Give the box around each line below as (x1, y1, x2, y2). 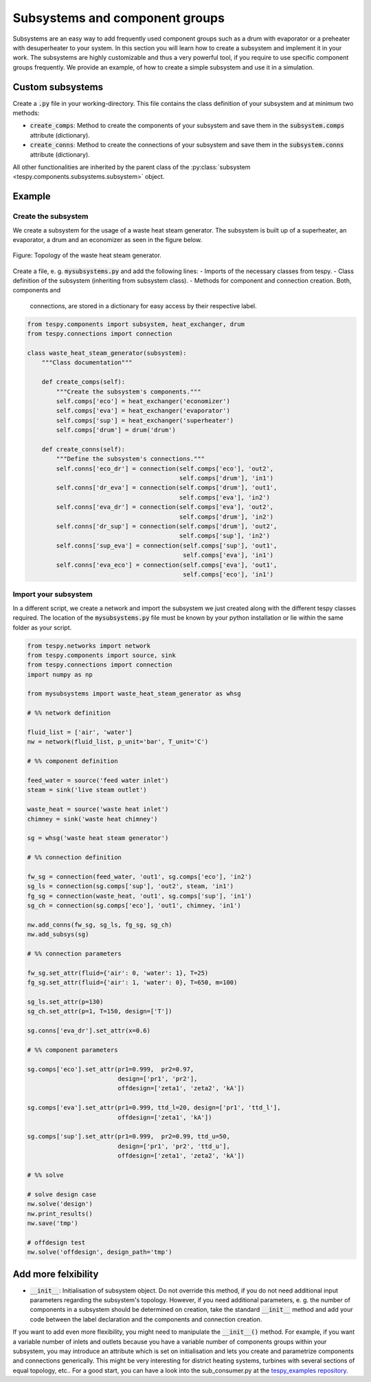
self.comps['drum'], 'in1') (179, 475, 274, 482)
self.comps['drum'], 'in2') (179, 512, 274, 521)
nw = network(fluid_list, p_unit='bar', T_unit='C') (27, 738, 209, 746)
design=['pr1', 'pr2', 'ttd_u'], (117, 1142, 230, 1150)
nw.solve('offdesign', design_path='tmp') (27, 1249, 172, 1256)
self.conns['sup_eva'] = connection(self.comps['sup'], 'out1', (56, 541, 278, 550)
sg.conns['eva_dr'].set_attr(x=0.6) (27, 1027, 151, 1035)
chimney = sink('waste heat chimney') (27, 815, 158, 823)
